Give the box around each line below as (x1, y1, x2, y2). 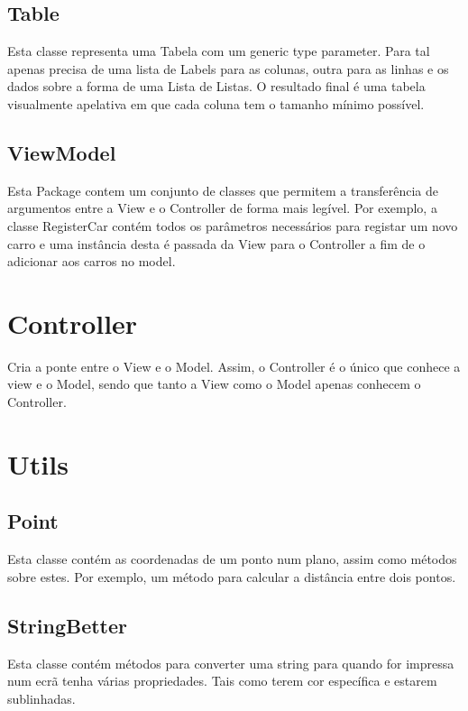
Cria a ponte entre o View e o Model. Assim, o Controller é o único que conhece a (7, 356, 461, 375)
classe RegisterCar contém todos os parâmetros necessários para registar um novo (7, 216, 458, 235)
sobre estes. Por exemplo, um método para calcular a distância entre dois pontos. (7, 567, 456, 586)
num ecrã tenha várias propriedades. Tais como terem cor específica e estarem (7, 671, 437, 690)
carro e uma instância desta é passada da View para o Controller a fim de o (7, 234, 426, 253)
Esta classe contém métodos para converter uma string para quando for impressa (7, 653, 454, 672)
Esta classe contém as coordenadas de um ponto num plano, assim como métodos (7, 549, 457, 568)
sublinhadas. (7, 688, 76, 707)
